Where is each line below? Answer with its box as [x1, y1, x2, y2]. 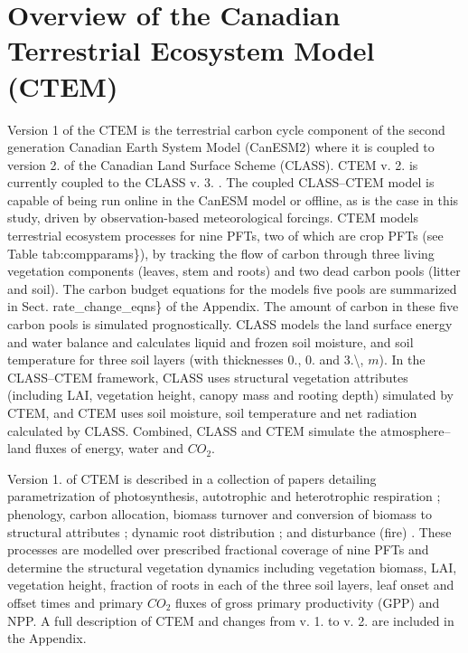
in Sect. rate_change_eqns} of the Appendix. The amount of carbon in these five [7, 297, 459, 316]
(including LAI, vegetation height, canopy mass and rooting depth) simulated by [7, 385, 454, 404]
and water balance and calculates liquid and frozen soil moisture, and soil [7, 332, 414, 351]
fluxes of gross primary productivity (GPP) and [175, 592, 440, 611]
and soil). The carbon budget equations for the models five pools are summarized [7, 279, 457, 298]
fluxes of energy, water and [35, 439, 184, 458]
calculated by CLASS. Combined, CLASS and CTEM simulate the [7, 421, 377, 440]
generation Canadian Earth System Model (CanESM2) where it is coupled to [7, 137, 435, 156]
